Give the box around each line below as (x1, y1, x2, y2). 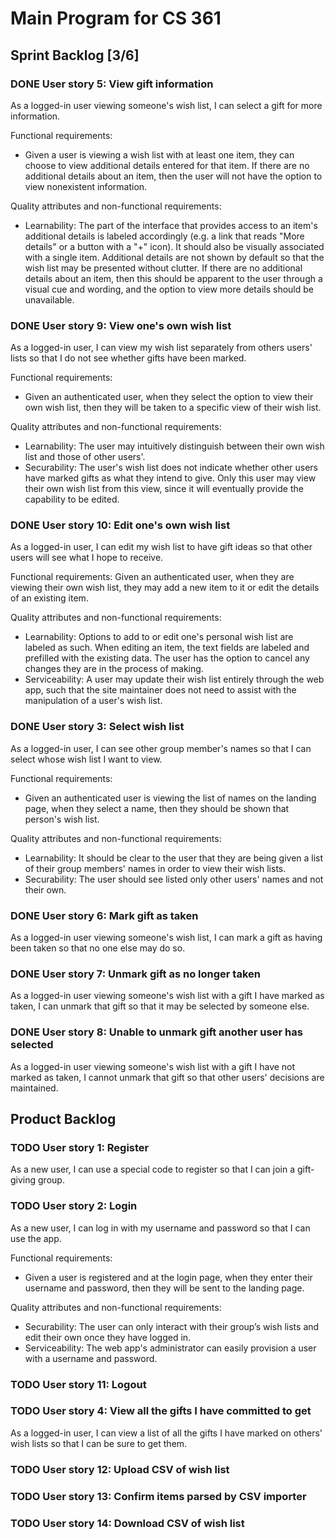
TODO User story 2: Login (10, 1199, 138, 1213)
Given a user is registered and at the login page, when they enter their (24, 1271, 313, 1283)
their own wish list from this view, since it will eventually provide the (24, 483, 304, 495)
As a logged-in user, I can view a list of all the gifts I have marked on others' (10, 1427, 323, 1439)
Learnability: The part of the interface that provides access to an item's (24, 219, 318, 231)
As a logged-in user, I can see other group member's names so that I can (10, 742, 312, 754)
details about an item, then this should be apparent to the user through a (24, 272, 323, 284)
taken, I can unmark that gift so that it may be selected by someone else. (10, 1000, 310, 1012)
